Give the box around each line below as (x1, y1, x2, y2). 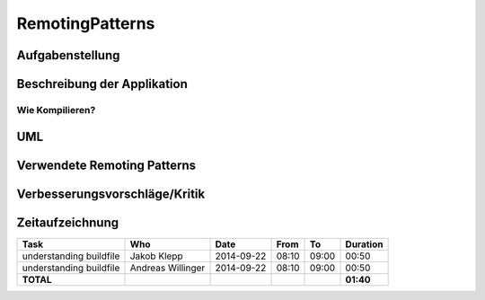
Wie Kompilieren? (16, 103, 96, 116)
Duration (345, 238, 384, 251)
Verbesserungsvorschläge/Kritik (16, 186, 206, 201)
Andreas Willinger (129, 261, 206, 274)
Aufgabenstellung (16, 48, 120, 63)
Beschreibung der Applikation (16, 76, 188, 92)
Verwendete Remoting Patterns (16, 157, 197, 172)
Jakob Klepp (129, 250, 183, 262)
